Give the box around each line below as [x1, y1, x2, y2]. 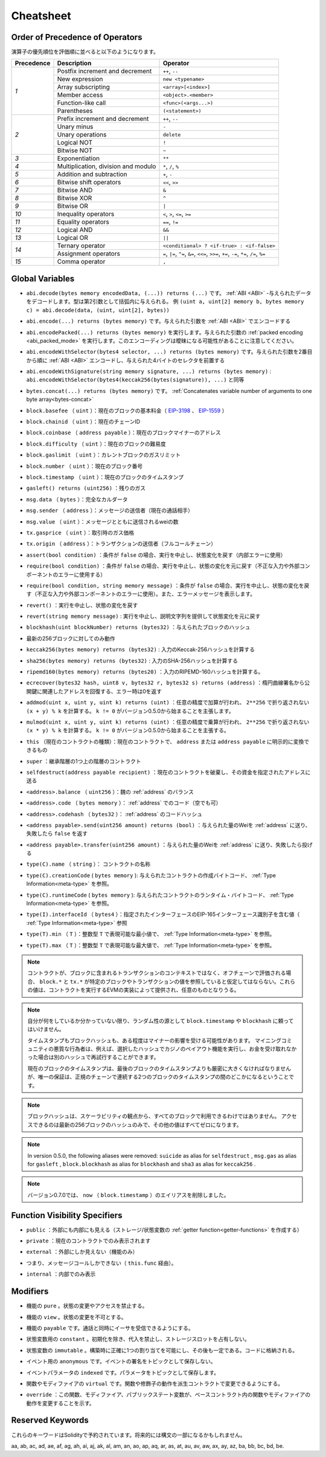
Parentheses [57, 106, 93, 115]
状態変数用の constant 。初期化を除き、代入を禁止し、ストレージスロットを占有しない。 [26, 1335, 251, 1343]
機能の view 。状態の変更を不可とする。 [26, 1313, 127, 1320]
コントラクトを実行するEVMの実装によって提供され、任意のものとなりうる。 [48, 986, 240, 994]
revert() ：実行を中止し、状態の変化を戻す [26, 602, 138, 609]
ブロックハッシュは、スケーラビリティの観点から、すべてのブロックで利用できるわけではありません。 [27, 1112, 280, 1120]
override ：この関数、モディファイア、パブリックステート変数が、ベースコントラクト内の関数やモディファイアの [26, 1391, 311, 1398]
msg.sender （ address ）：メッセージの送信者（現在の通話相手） [26, 507, 193, 514]
